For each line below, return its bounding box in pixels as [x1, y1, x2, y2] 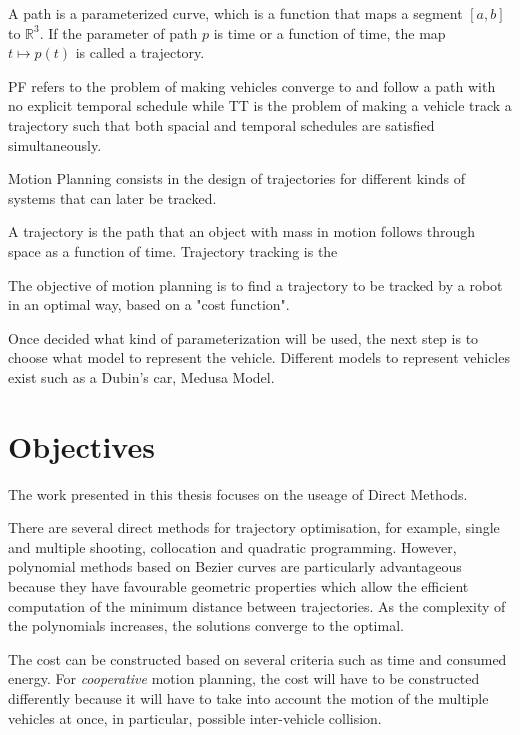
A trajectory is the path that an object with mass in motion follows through [8, 221, 476, 242]
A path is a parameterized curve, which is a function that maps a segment [8, 3, 463, 23]
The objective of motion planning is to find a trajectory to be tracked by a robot [8, 274, 503, 295]
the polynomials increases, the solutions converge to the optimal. [8, 615, 404, 636]
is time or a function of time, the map [213, 22, 446, 43]
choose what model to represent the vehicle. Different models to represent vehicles [8, 347, 510, 368]
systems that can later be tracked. [8, 187, 217, 208]
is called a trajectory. [75, 42, 205, 63]
